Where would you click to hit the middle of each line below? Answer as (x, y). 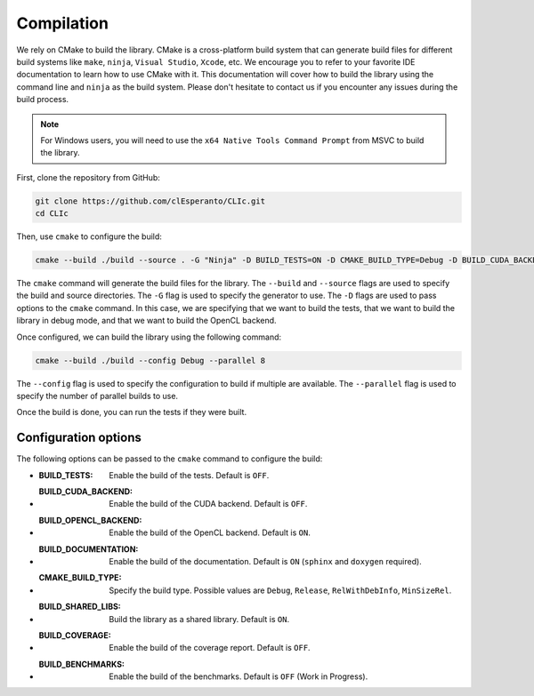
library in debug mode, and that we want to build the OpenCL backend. (146, 321)
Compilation (62, 23)
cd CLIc (52, 214)
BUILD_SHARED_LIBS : (80, 607)
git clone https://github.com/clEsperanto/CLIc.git (150, 201)
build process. (43, 100)
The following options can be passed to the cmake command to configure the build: (170, 459)
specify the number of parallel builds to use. (97, 396)
